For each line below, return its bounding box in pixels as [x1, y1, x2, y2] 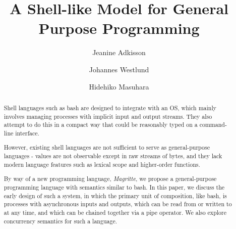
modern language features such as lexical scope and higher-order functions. [4, 160, 200, 168]
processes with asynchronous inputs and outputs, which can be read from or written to [4, 200, 232, 208]
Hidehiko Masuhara [89, 81, 149, 91]
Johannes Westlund [89, 64, 149, 74]
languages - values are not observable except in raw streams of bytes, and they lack [4, 152, 222, 160]
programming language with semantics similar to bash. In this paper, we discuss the [4, 182, 225, 191]
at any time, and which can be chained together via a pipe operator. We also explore [4, 208, 226, 216]
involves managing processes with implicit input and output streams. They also [4, 112, 212, 120]
